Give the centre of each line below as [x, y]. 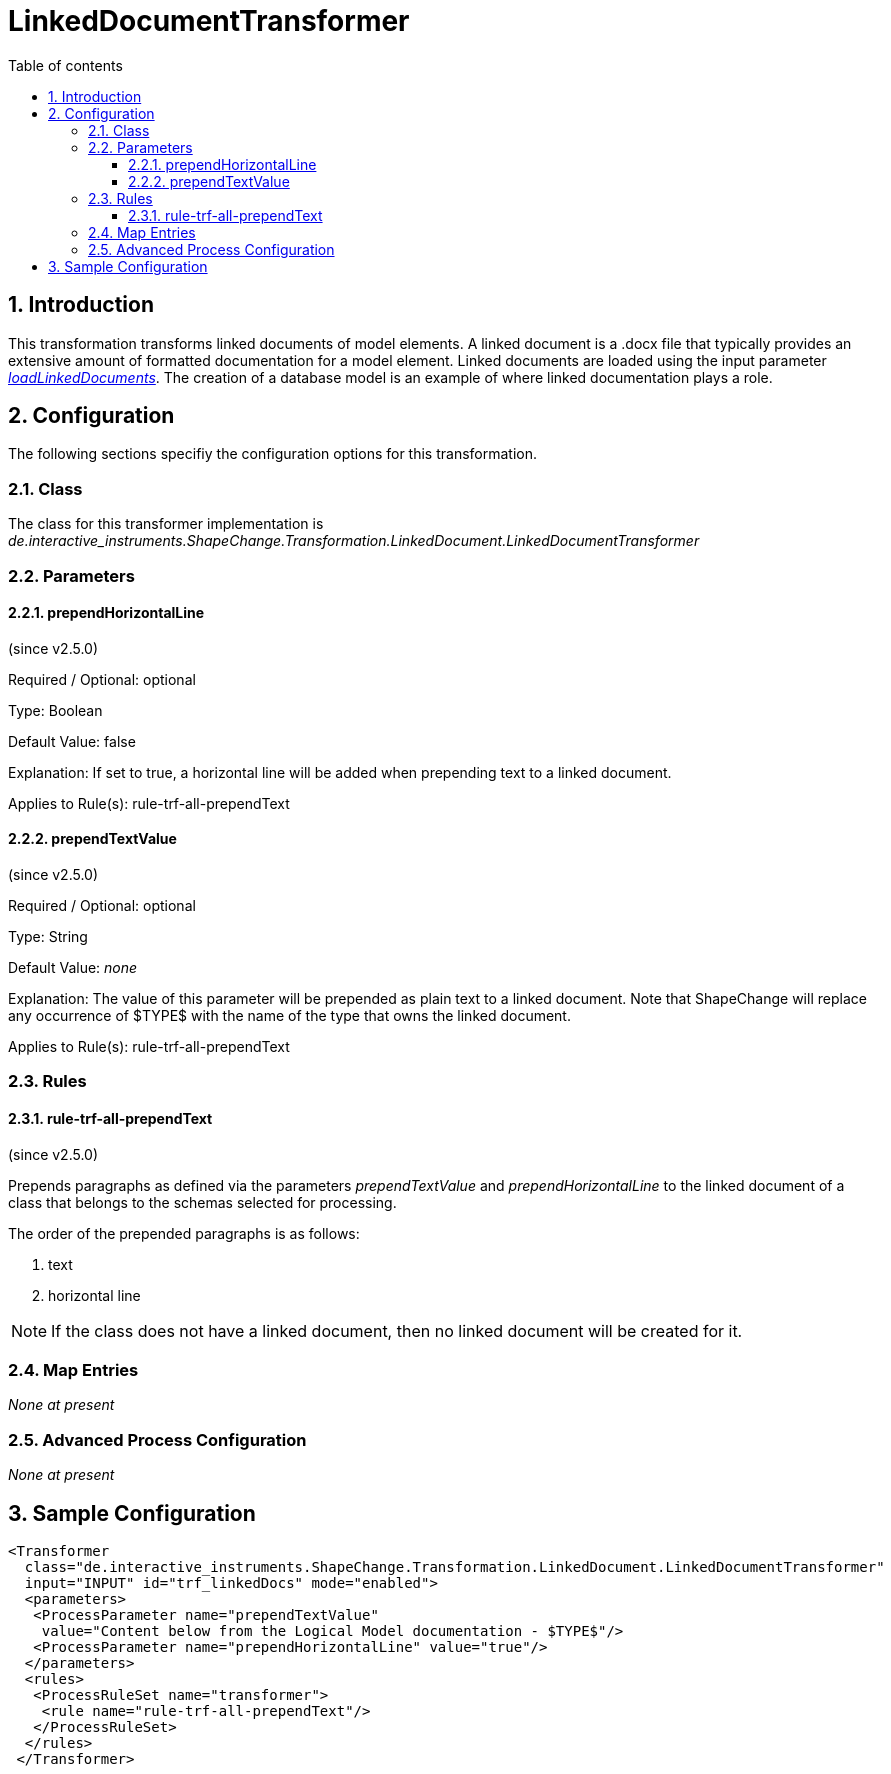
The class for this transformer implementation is [166, 524]
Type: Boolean [55, 710]
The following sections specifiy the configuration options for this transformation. [273, 454]
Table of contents [65, 65]
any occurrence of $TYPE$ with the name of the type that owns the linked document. [289, 1015]
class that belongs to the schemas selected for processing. [202, 1202]
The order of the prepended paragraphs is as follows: [184, 1233]
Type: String [48, 936]
